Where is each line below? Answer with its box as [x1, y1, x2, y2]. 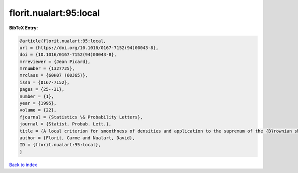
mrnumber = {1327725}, [19, 66, 75, 71]
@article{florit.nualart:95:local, [19, 38, 106, 44]
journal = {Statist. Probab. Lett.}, [19, 121, 112, 127]
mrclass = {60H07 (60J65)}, [19, 72, 88, 78]
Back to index [9, 162, 37, 168]
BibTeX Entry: [9, 25, 38, 31]
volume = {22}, [19, 107, 57, 113]
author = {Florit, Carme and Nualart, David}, [19, 135, 135, 141]
